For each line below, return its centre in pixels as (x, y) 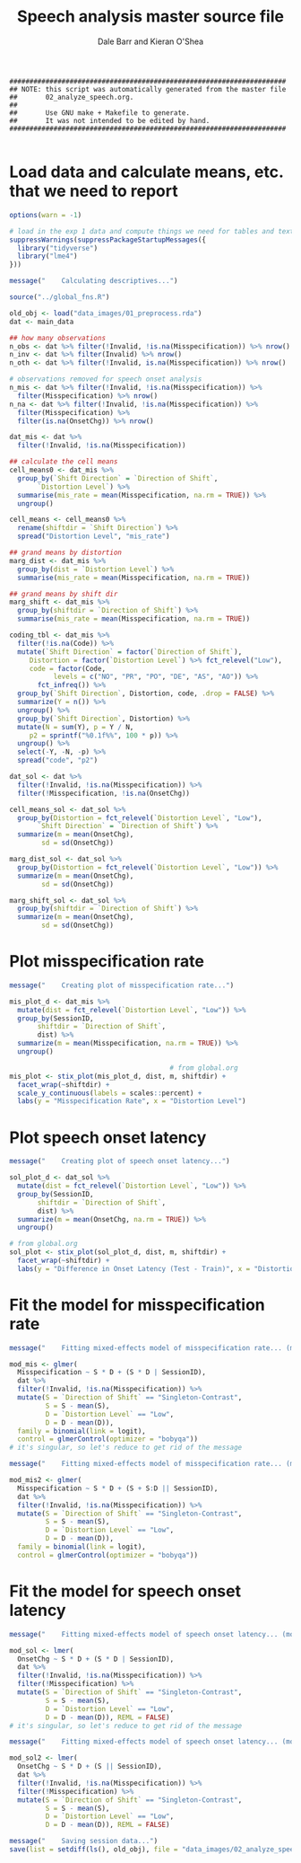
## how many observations (57, 338)
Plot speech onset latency (108, 1137)
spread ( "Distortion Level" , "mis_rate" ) (94, 536)
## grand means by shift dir (64, 594)
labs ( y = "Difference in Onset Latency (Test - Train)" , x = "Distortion (158, 1268)
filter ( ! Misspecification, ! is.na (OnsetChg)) (104, 793)
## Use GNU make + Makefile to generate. (100, 113)
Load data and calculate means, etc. (146, 172)
